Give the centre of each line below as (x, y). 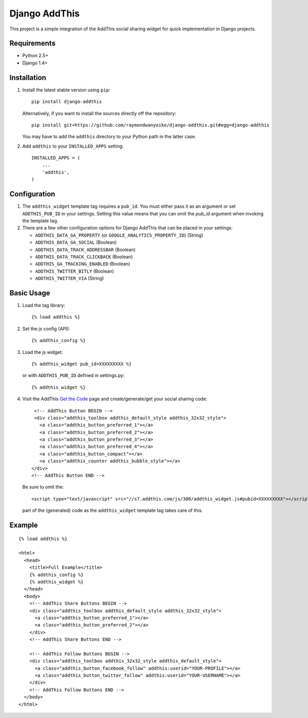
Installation (28, 77)
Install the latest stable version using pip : (66, 89)
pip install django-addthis (67, 102)
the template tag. (40, 221)
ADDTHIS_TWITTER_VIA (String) (70, 278)
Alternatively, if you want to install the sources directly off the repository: (99, 113)
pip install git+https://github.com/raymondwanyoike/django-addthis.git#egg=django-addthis (150, 125)
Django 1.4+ (35, 63)
